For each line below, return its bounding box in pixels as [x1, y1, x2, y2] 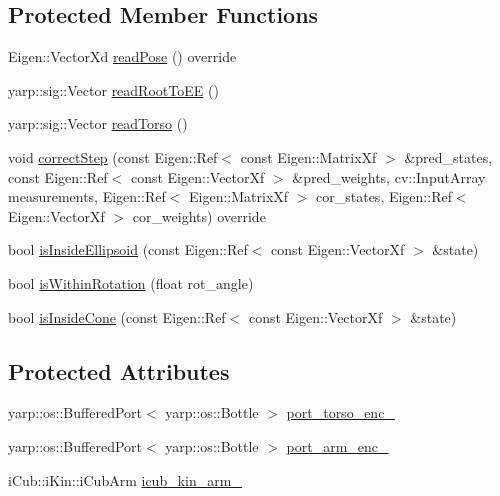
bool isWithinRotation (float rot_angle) [8, 272, 254, 293]
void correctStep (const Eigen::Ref [8, 146, 218, 167]
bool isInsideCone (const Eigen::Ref [8, 306, 226, 327]
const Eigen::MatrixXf [240, 146, 377, 167]
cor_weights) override [132, 205, 266, 226]
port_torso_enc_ [286, 402, 395, 423]
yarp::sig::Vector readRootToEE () [8, 79, 219, 100]
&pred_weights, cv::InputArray [292, 166, 486, 187]
